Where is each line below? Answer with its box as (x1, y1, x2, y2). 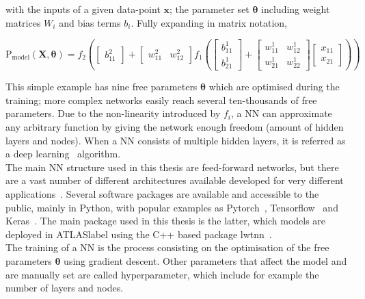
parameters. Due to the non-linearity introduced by (5, 106, 221, 120)
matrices (5, 15, 41, 29)
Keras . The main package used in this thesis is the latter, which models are (5, 213, 326, 228)
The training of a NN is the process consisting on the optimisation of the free (5, 240, 329, 255)
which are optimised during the (208, 79, 340, 94)
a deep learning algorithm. (5, 146, 121, 161)
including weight (261, 2, 330, 16)
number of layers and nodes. (5, 281, 124, 295)
